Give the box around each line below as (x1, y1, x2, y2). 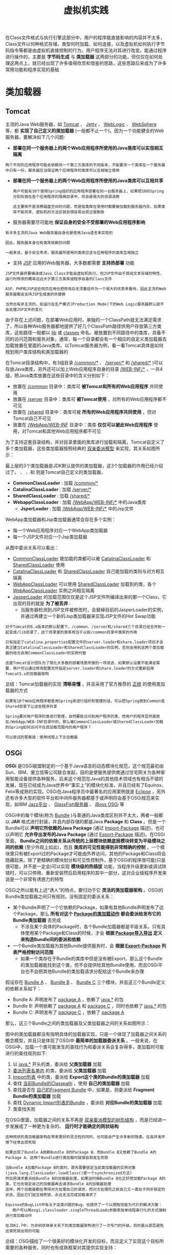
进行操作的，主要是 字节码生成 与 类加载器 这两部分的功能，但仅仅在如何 (5, 54, 159, 60)
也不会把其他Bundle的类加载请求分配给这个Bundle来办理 (25, 968, 144, 974)
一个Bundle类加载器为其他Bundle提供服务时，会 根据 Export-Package (12, 943, 161, 949)
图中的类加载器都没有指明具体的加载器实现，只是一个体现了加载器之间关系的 (5, 1031, 167, 1037)
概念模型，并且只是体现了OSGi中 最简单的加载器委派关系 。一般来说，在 (5, 1037, 158, 1044)
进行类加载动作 (5, 1213, 32, 1218)
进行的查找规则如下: (5, 1050, 48, 1056)
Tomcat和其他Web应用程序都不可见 (26, 428, 101, 434)
